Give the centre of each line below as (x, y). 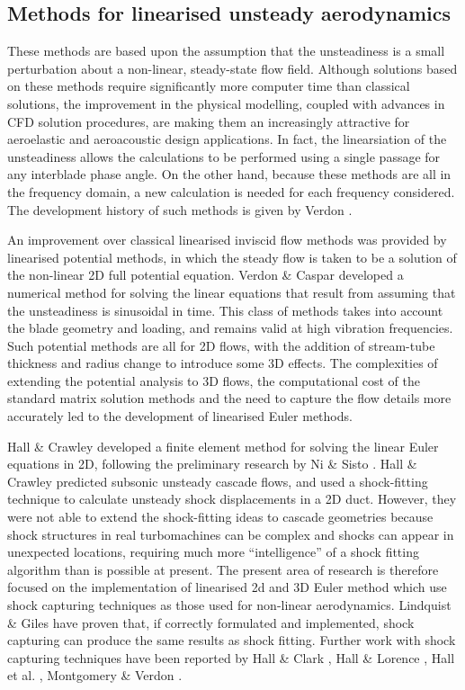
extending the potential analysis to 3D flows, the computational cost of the (214, 380)
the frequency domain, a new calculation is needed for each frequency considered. (231, 191)
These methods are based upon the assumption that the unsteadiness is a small (226, 51)
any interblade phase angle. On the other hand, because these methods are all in (229, 174)
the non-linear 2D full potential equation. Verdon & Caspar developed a (206, 275)
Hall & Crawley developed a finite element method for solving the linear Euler (223, 446)
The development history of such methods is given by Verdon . (180, 209)
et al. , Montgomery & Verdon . (95, 675)
